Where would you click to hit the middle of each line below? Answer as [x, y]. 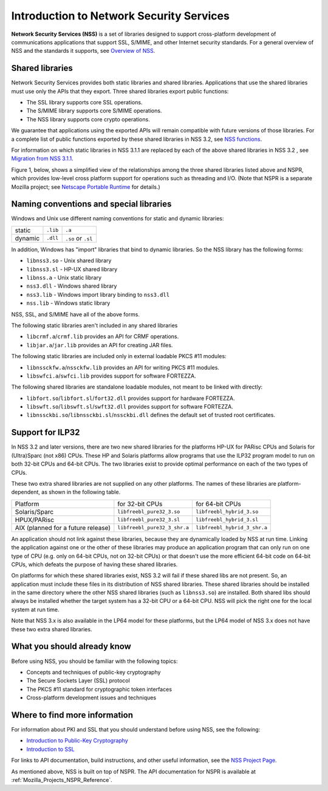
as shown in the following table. [81, 492]
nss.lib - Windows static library [68, 303]
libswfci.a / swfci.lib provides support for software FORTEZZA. [111, 376]
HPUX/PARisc [35, 520]
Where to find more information [72, 715]
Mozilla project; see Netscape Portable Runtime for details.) [86, 187]
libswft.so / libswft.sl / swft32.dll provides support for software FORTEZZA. [130, 407]
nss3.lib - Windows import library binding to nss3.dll [98, 294]
